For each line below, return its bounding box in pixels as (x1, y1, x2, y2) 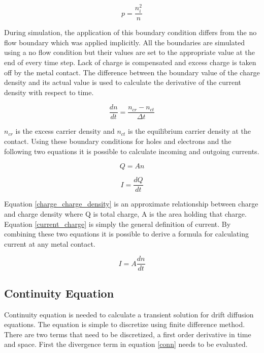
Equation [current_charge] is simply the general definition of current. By (4, 218, 231, 229)
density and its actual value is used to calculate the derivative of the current (4, 77, 242, 87)
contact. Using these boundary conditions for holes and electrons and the (4, 136, 232, 146)
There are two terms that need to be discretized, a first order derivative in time (4, 329, 251, 339)
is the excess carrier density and (15, 126, 115, 136)
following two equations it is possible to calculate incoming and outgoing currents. (4, 145, 259, 156)
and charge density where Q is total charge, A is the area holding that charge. (4, 208, 247, 219)
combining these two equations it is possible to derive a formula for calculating (4, 228, 249, 239)
